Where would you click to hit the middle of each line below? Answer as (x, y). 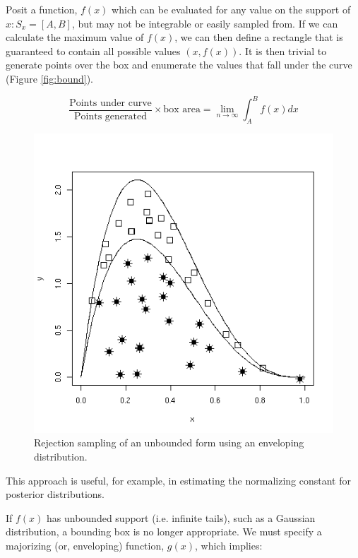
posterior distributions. (55, 494)
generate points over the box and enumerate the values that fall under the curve (179, 65)
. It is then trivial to (283, 51)
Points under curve (111, 103)
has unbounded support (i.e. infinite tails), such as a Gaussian (181, 517)
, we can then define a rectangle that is (259, 37)
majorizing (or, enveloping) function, (85, 546)
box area (182, 110)
